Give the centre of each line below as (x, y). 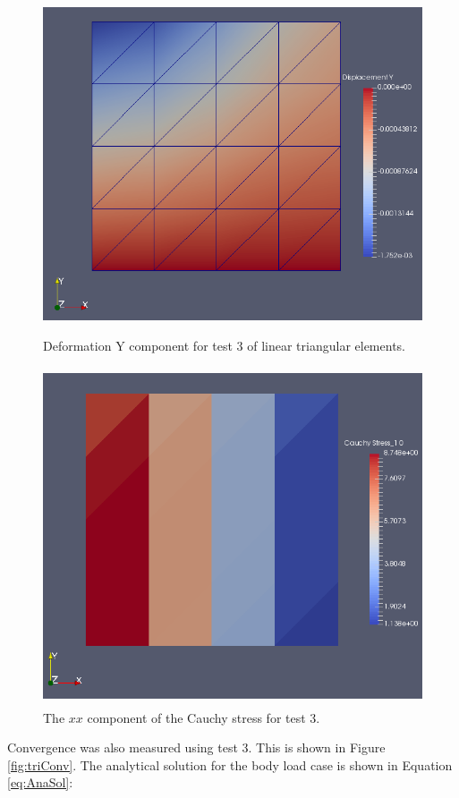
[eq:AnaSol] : (40, 782)
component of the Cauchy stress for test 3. (204, 717)
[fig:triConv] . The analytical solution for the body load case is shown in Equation (230, 764)
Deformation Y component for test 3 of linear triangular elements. (224, 345)
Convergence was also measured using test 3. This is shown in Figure (196, 747)
